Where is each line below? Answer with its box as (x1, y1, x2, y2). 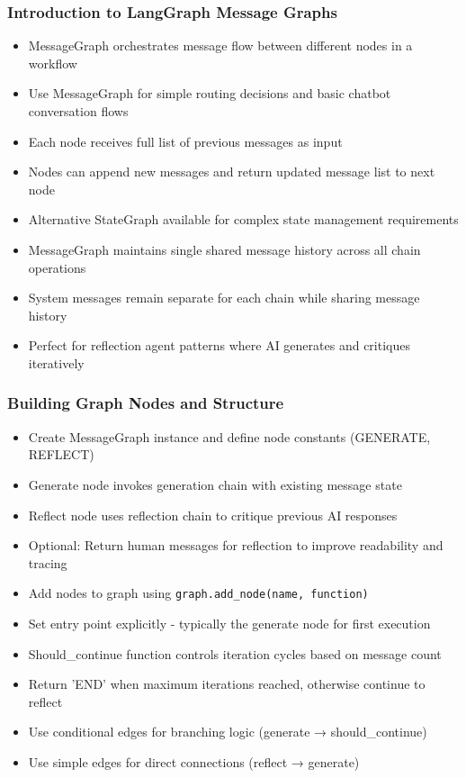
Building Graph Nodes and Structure (7, 392, 284, 414)
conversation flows (28, 102, 129, 120)
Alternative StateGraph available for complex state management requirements (28, 210, 459, 229)
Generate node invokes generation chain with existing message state (28, 475, 402, 493)
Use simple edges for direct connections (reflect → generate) (28, 752, 360, 771)
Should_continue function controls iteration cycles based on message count (28, 644, 442, 663)
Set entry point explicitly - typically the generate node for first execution (28, 613, 431, 632)
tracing (28, 553, 67, 572)
